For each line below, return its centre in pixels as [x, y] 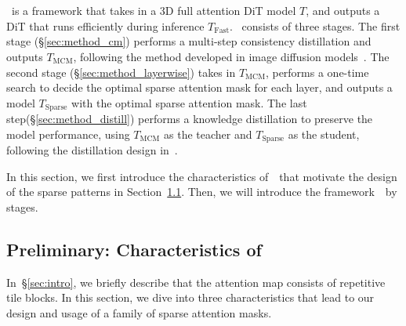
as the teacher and [208, 134]
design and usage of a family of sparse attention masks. [139, 312]
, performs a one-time [317, 72]
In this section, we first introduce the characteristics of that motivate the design [202, 176]
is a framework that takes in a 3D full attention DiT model [154, 11]
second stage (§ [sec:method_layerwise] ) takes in [121, 72]
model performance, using [68, 134]
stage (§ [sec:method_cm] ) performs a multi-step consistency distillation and [189, 41]
